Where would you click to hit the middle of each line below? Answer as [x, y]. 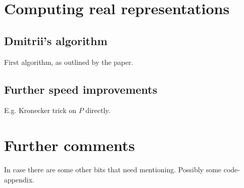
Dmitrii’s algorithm [56, 40]
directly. [98, 110]
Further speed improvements [81, 89]
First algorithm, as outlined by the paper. [69, 62]
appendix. [19, 179]
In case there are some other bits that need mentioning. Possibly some [113, 170]
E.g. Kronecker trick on [40, 110]
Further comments [69, 145]
